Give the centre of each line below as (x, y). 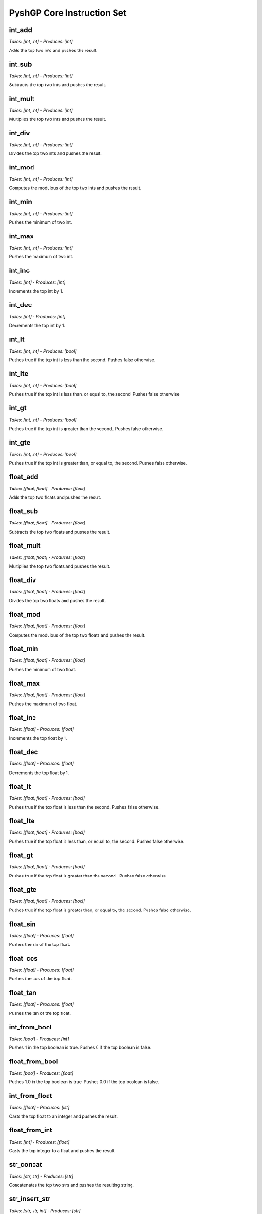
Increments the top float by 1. (38, 738)
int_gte (20, 443)
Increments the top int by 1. (36, 291)
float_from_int (31, 1130)
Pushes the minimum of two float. (42, 669)
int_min (21, 202)
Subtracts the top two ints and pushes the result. (58, 84)
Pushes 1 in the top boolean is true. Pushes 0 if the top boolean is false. (80, 1048)
